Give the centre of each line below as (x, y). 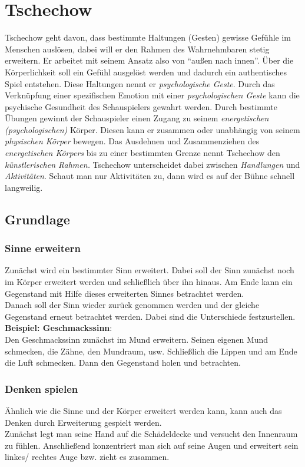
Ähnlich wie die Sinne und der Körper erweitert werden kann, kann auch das (143, 410)
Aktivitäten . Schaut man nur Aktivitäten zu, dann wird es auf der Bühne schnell (150, 176)
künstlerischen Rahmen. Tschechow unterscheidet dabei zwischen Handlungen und (152, 164)
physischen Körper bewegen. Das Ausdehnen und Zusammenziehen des (132, 141)
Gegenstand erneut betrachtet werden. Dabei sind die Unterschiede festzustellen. (150, 316)
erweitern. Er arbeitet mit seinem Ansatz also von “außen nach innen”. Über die (149, 60)
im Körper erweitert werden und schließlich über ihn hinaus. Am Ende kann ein (149, 282)
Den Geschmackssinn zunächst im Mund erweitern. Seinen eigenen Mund (137, 339)
